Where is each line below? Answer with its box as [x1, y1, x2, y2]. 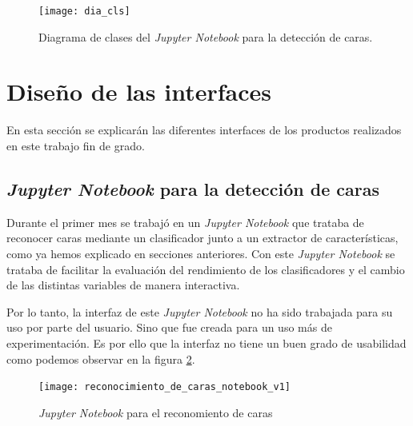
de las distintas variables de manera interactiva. [6, 277, 240, 293]
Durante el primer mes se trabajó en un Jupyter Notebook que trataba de [6, 213, 364, 230]
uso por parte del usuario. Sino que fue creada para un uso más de [6, 319, 332, 336]
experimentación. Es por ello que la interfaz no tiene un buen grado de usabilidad [6, 334, 407, 351]
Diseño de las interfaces [6, 75, 271, 108]
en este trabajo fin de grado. [6, 137, 145, 153]
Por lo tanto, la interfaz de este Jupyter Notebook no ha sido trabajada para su [6, 303, 393, 320]
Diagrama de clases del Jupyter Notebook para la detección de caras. [38, 28, 373, 45]
